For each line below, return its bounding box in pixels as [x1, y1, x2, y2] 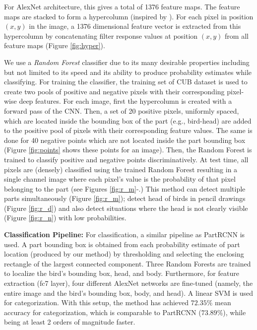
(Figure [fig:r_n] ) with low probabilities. [4, 212, 127, 223]
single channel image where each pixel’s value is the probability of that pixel [4, 174, 236, 184]
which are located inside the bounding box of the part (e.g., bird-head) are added [4, 115, 252, 126]
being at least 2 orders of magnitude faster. [4, 317, 135, 327]
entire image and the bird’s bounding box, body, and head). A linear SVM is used [4, 287, 254, 298]
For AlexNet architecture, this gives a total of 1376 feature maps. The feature [4, 1, 240, 11]
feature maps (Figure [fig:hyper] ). [4, 40, 105, 51]
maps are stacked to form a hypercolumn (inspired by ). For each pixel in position [4, 11, 254, 21]
